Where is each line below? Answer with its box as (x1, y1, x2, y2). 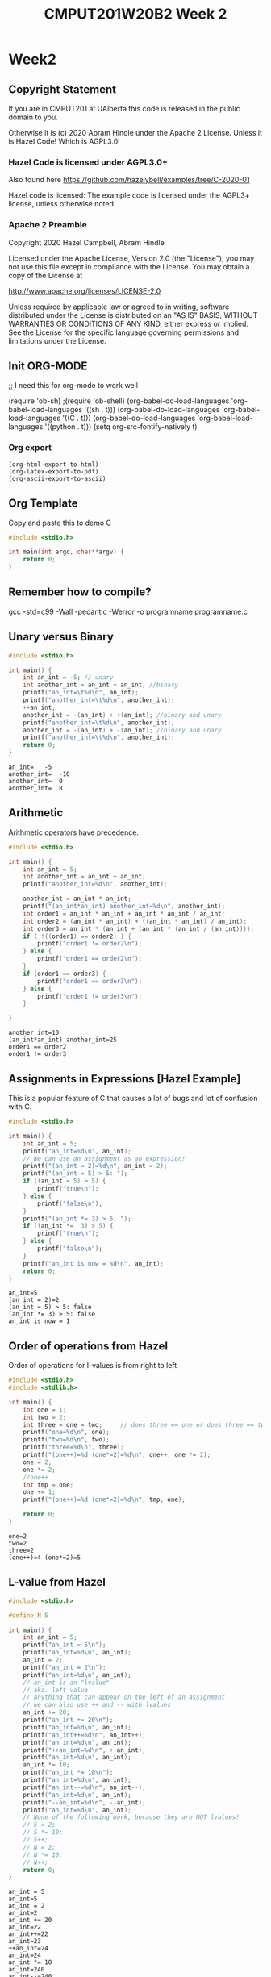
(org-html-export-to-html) (8, 461, 99, 469)
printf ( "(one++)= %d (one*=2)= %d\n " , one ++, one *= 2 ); (23, 1451, 211, 1459)
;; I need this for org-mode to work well (8, 381, 139, 390)
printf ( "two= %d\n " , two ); (23, 1436, 110, 1444)
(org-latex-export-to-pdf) (8, 467, 99, 476)
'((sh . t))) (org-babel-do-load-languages (84, 405, 220, 415)
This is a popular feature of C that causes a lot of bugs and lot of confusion (8, 1094, 258, 1103)
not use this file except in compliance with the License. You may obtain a (8, 261, 250, 271)
